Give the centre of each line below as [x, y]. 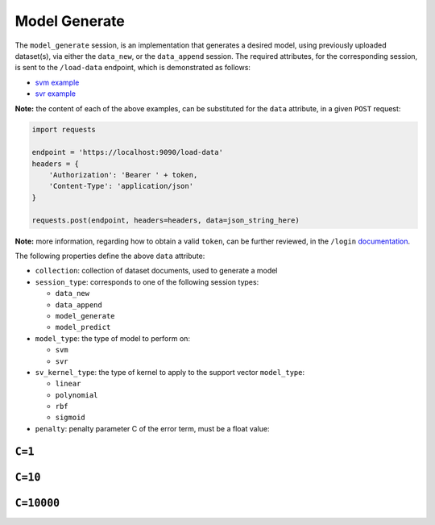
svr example [56, 94]
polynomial [77, 395]
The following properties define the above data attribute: [110, 256]
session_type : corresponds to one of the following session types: [147, 281]
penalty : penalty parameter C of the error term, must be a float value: [152, 428]
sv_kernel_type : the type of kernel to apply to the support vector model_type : [170, 372]
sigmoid [70, 418]
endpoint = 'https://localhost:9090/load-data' [127, 152]
